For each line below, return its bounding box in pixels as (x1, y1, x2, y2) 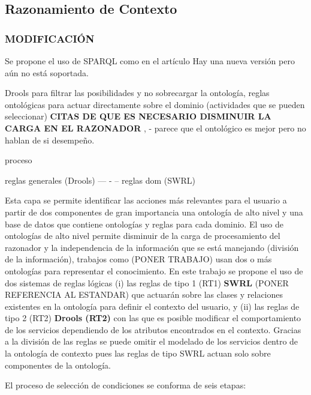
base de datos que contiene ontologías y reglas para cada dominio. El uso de (5, 217, 283, 230)
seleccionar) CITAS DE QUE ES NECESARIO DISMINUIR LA (5, 110, 271, 122)
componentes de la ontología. (5, 358, 111, 371)
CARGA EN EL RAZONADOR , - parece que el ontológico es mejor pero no (5, 121, 306, 134)
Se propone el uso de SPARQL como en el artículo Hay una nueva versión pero (5, 55, 295, 67)
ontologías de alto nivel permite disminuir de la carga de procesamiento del (5, 229, 280, 242)
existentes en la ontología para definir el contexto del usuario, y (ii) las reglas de (5, 300, 300, 312)
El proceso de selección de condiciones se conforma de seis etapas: (5, 379, 246, 391)
